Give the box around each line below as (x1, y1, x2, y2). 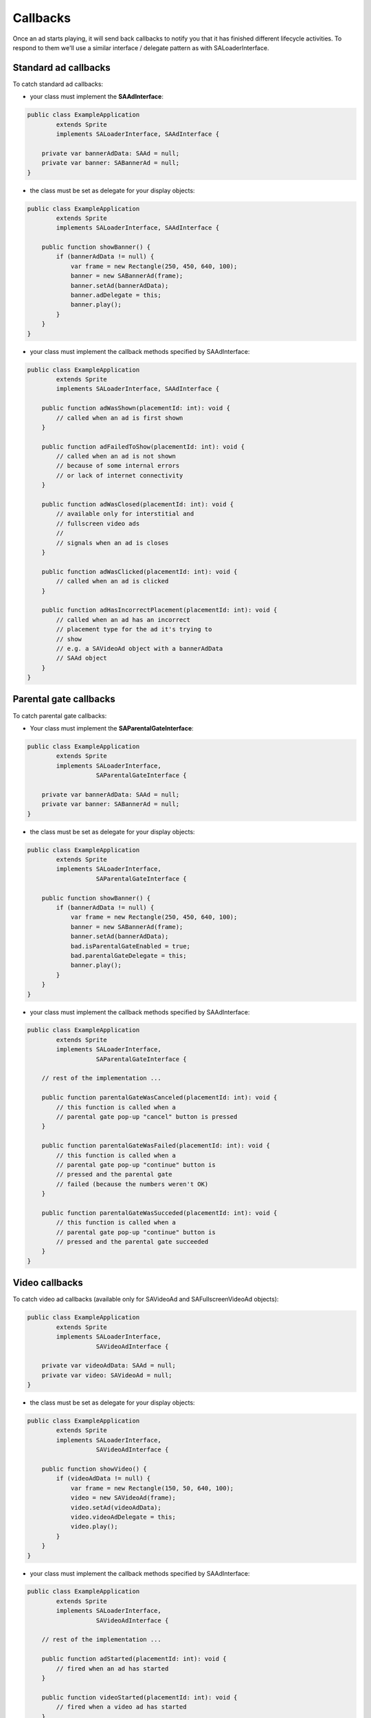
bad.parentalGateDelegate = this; (70, 952, 187, 959)
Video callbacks (12, 1277, 84, 1288)
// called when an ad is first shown (56, 414, 183, 422)
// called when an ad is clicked (56, 577, 169, 585)
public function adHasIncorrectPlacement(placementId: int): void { (41, 606, 278, 614)
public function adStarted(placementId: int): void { (41, 1655, 227, 1663)
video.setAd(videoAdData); (70, 1504, 161, 1511)
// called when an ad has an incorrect (56, 616, 190, 623)
